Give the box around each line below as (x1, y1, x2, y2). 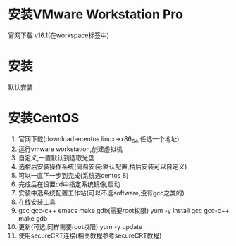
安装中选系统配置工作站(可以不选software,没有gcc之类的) (18, 188, 185, 197)
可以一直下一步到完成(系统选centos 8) (18, 171, 129, 179)
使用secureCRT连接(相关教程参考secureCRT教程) (18, 231, 162, 240)
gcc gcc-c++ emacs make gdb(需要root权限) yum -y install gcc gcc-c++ (18, 206, 230, 214)
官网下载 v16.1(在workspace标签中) (8, 31, 110, 39)
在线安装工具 (18, 198, 56, 206)
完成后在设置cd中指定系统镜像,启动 (18, 180, 120, 188)
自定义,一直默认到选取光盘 (18, 153, 94, 162)
